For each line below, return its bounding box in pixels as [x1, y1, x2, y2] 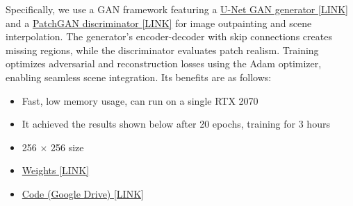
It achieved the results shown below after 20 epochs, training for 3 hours [22, 117, 330, 131]
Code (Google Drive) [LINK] [22, 186, 144, 200]
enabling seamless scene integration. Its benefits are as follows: [6, 69, 272, 84]
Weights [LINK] [22, 163, 90, 178]
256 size [51, 139, 84, 154]
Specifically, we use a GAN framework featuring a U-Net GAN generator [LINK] [6, 2, 348, 16]
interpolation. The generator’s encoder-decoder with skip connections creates [6, 29, 332, 44]
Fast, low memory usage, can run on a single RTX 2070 [22, 93, 258, 108]
